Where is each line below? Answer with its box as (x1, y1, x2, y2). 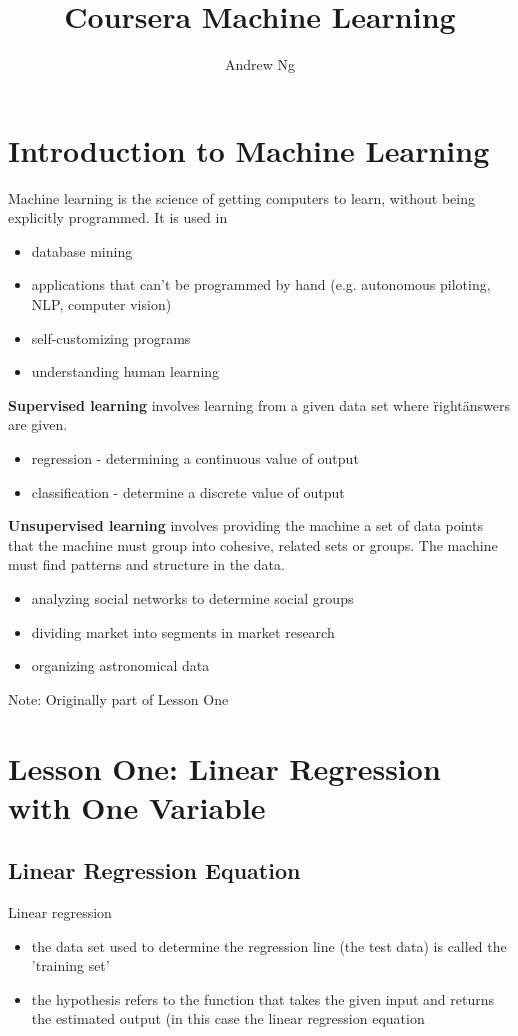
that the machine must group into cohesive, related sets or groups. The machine (8, 534, 498, 555)
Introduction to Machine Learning (8, 129, 490, 170)
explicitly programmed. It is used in (8, 207, 228, 228)
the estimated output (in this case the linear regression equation (31, 1008, 425, 1029)
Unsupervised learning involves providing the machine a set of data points (8, 515, 483, 536)
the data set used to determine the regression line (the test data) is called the (31, 935, 507, 956)
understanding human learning (31, 361, 220, 382)
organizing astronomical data (31, 655, 210, 676)
